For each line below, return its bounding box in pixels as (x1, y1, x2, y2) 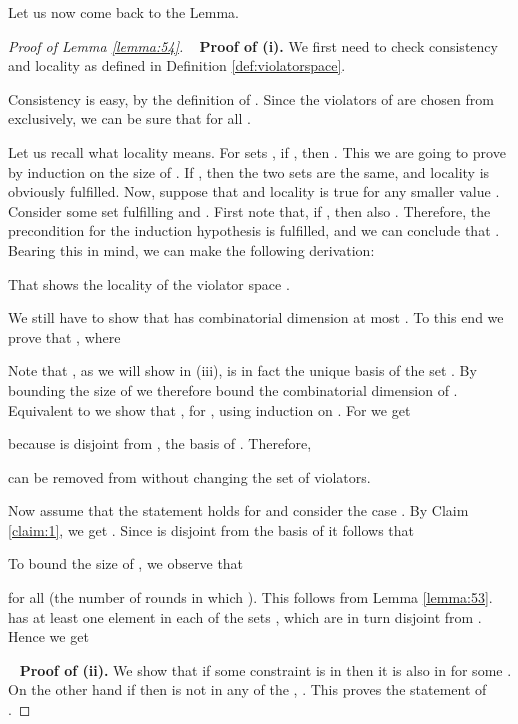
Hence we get (8, 626, 89, 647)
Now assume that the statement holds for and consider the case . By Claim (8, 500, 469, 521)
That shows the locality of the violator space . (8, 273, 290, 294)
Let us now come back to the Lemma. (8, 2, 240, 22)
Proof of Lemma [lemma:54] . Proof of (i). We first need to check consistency (8, 35, 498, 56)
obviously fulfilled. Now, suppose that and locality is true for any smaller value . (8, 181, 500, 202)
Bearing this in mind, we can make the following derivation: (8, 239, 375, 260)
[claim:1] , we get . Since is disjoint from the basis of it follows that (8, 519, 415, 540)
